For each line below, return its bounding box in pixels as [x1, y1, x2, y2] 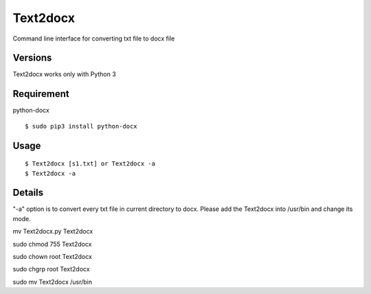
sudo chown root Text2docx [12, 253, 93, 261]
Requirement [12, 88, 70, 100]
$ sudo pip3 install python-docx [25, 122, 137, 130]
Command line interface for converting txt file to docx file [12, 34, 175, 43]
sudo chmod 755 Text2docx [12, 240, 92, 248]
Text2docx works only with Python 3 [12, 70, 116, 78]
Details [12, 187, 44, 199]
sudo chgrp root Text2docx [12, 265, 90, 273]
